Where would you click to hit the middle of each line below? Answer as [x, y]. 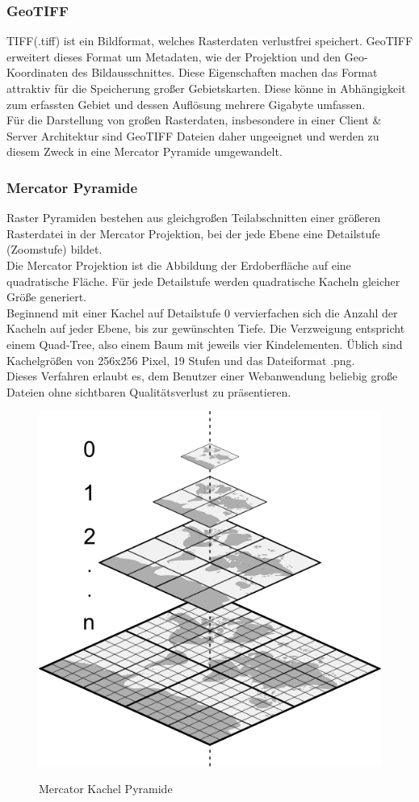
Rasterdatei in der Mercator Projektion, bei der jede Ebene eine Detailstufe [193, 233]
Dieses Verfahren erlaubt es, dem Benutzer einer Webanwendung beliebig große [202, 376]
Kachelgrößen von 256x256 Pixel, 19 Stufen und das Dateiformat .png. [181, 360]
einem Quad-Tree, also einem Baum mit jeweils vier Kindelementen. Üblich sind [205, 344]
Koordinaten [38, 72]
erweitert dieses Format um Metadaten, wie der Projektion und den [174, 56]
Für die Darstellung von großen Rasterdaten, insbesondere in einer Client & [194, 120]
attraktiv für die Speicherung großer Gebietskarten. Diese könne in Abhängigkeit [206, 88]
